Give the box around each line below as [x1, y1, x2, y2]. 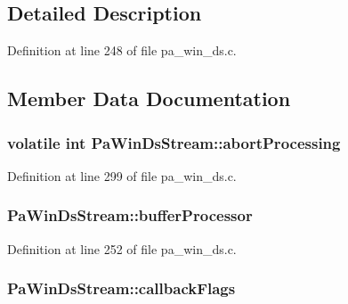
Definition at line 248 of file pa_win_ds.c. [7, 41, 237, 60]
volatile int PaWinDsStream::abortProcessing [7, 131, 341, 153]
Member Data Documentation [7, 85, 291, 112]
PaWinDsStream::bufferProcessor [7, 204, 253, 226]
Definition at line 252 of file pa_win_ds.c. [7, 239, 237, 258]
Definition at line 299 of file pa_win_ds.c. [7, 166, 237, 185]
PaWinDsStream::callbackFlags [7, 277, 236, 300]
